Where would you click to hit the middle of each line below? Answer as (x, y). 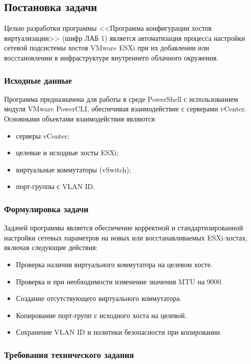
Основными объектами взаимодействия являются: (80, 118)
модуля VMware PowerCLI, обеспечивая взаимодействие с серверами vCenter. (125, 109)
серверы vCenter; (43, 135)
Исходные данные (38, 80)
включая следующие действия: (51, 247)
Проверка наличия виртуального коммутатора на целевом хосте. (114, 264)
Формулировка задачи (46, 208)
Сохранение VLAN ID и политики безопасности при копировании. (119, 332)
